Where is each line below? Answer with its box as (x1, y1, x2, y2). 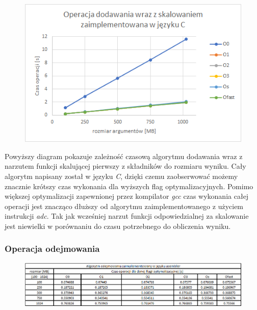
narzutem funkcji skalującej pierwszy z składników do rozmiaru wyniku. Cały (5, 161, 246, 171)
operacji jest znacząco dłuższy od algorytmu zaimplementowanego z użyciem (5, 200, 244, 211)
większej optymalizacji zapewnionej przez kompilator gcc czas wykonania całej (5, 191, 249, 201)
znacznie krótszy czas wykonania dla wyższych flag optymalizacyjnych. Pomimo (5, 180, 253, 191)
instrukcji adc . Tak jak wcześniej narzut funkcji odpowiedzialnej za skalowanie (5, 211, 249, 221)
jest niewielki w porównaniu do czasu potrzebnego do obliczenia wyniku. (5, 220, 231, 231)
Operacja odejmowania (5, 242, 100, 255)
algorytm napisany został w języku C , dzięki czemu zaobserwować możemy (5, 170, 238, 181)
